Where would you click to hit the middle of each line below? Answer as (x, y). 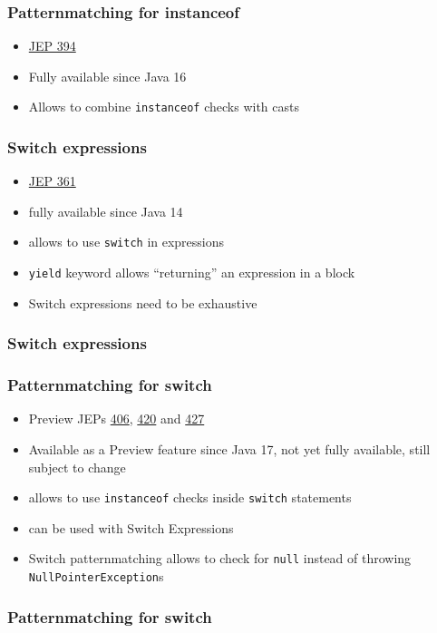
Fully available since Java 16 (107, 76)
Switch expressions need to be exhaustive (143, 302)
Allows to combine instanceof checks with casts (164, 107)
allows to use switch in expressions (126, 242)
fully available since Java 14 (106, 211)
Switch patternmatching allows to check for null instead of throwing (220, 558)
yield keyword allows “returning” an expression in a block (192, 273)
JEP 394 (52, 46)
